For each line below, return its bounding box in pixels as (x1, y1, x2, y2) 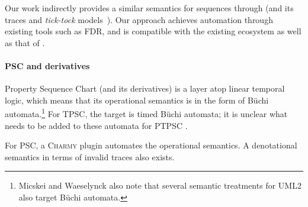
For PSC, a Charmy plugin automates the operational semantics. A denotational (5, 139, 297, 151)
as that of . (5, 36, 45, 48)
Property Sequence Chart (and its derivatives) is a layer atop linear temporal (5, 82, 285, 95)
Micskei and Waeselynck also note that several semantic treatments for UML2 (18, 179, 301, 192)
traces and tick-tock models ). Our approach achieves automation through (5, 13, 273, 25)
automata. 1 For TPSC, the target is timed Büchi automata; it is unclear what (5, 106, 288, 120)
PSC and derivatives (5, 59, 90, 72)
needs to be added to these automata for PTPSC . (5, 119, 188, 131)
